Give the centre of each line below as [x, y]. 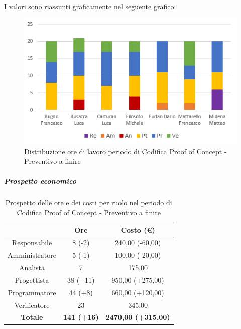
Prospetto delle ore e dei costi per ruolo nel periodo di [89, 202]
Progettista [32, 280]
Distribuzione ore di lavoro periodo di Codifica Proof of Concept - [126, 151]
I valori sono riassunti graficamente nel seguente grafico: [90, 6]
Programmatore [32, 292]
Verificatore [32, 305]
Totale [32, 317]
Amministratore [32, 255]
